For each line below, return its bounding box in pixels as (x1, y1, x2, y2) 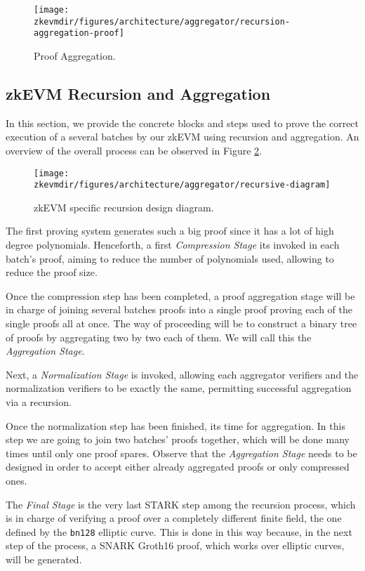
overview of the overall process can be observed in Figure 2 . (6, 143, 262, 157)
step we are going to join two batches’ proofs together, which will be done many (6, 432, 350, 447)
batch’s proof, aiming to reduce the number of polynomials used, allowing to (6, 251, 334, 265)
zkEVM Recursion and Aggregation (6, 82, 271, 104)
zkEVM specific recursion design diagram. (34, 199, 214, 214)
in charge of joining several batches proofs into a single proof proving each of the (6, 302, 353, 317)
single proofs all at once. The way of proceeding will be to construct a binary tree (6, 316, 357, 331)
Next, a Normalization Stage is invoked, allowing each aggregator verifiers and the (6, 367, 359, 381)
